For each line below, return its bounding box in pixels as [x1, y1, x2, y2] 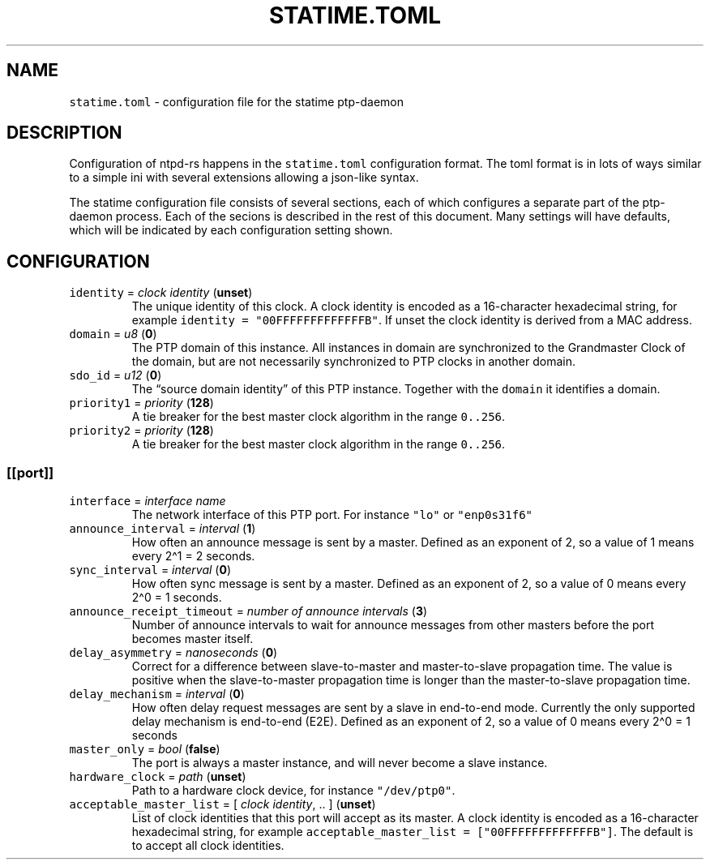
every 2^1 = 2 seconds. [131, 549, 255, 564]
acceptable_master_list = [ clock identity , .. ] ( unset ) [69, 797, 376, 812]
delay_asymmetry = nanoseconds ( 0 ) [69, 645, 278, 660]
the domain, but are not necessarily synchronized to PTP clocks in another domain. [131, 354, 575, 369]
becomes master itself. [131, 632, 254, 646]
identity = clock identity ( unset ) [69, 285, 253, 300]
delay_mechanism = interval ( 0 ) [69, 687, 245, 701]
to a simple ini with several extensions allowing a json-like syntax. [69, 170, 419, 185]
